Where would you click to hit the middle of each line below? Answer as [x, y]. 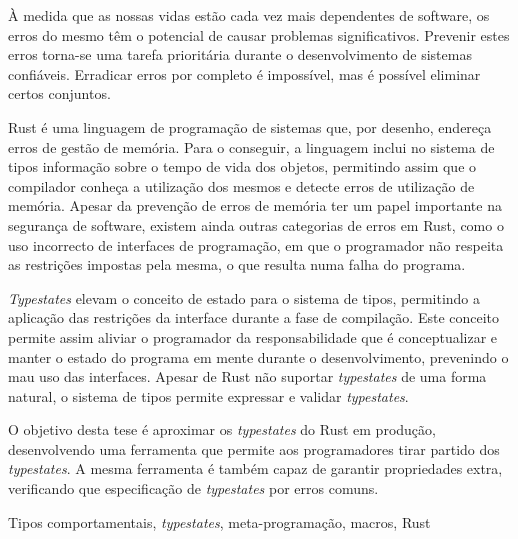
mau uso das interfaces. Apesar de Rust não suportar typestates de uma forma [247, 376]
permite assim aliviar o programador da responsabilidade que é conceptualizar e [253, 336]
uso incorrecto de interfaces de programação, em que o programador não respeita [256, 244]
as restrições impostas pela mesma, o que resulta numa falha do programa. [237, 264]
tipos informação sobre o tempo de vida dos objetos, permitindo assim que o [242, 166]
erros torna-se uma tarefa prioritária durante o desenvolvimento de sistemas [240, 54]
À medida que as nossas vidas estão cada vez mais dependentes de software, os [249, 15]
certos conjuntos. [59, 93]
